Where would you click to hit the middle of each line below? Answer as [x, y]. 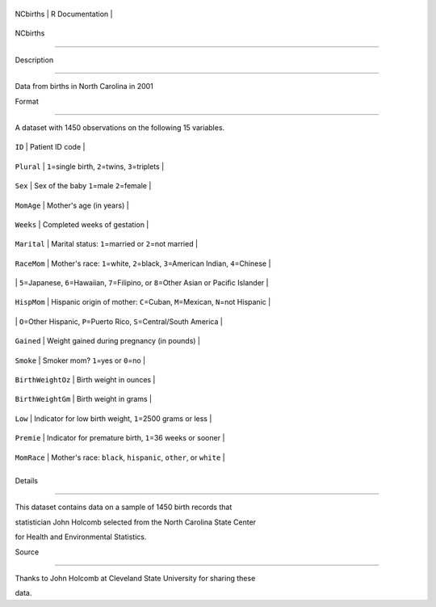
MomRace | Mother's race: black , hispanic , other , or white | [120, 457]
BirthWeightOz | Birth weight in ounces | [85, 380]
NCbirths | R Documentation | [64, 14]
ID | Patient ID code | [50, 147]
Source [27, 552]
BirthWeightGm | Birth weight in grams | [84, 399]
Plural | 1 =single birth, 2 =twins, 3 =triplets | [90, 167]
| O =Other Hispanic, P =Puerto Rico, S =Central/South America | [119, 321]
